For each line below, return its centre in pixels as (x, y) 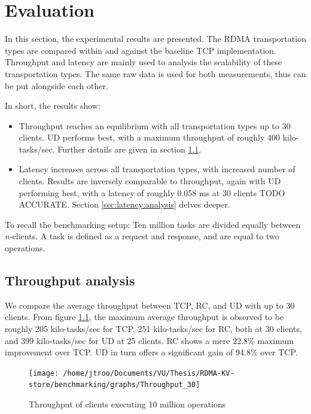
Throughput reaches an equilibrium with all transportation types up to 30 (155, 125)
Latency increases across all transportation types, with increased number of (157, 169)
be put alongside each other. (57, 85)
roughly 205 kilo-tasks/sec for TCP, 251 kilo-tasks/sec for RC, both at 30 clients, (153, 329)
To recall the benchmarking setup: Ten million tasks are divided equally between (153, 224)
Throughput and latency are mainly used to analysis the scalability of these (144, 62)
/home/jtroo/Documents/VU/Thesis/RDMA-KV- (149, 373)
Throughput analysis (70, 280)
